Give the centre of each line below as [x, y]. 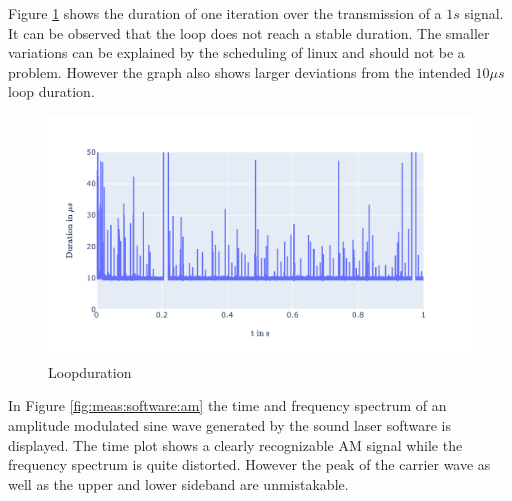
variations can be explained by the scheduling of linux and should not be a [236, 52]
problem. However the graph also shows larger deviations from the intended [239, 71]
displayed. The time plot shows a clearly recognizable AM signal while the [235, 444]
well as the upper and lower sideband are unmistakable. [178, 483]
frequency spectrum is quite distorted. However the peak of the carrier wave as [249, 464]
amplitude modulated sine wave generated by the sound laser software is [230, 424]
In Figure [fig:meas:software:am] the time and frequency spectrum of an [227, 405]
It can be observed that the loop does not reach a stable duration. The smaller [249, 32]
